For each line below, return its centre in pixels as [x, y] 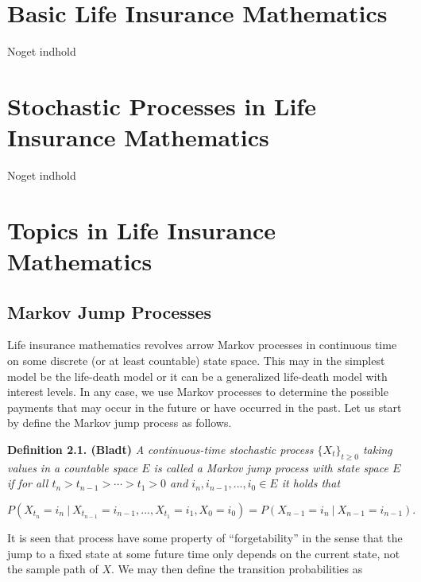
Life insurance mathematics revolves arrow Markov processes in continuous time [202, 345]
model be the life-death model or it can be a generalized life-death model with [197, 376]
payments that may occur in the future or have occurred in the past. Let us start [205, 407]
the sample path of [53, 569]
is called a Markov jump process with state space [271, 467]
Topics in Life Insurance [142, 229]
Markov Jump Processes [110, 311]
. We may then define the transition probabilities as [237, 569]
